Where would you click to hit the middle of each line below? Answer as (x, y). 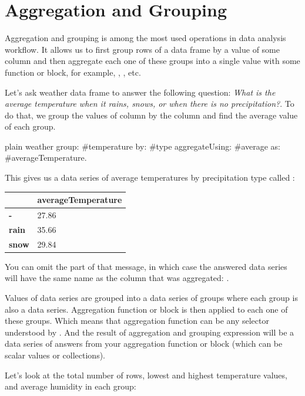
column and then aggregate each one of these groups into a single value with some (152, 61)
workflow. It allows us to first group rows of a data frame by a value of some (142, 49)
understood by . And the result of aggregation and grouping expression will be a (150, 332)
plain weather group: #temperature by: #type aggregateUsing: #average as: (143, 146)
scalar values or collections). (55, 355)
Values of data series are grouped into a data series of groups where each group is (151, 297)
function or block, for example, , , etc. (73, 72)
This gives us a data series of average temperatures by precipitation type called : (150, 177)
